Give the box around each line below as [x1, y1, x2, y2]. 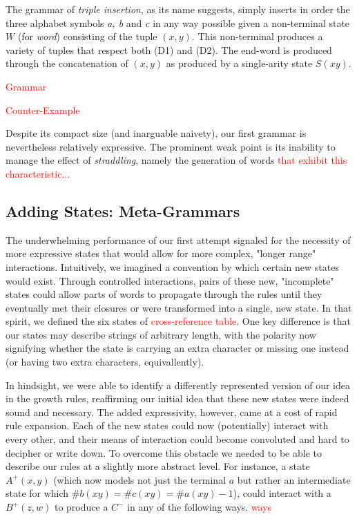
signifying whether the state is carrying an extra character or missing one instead [6, 341, 349, 355]
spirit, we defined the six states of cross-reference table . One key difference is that [6, 314, 351, 328]
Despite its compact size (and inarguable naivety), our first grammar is [6, 126, 307, 140]
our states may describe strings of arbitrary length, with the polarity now [6, 327, 316, 341]
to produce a [54, 500, 108, 514]
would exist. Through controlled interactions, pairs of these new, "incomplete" [6, 273, 334, 287]
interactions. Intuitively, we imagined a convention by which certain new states [6, 259, 339, 274]
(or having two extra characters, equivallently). [6, 355, 204, 369]
